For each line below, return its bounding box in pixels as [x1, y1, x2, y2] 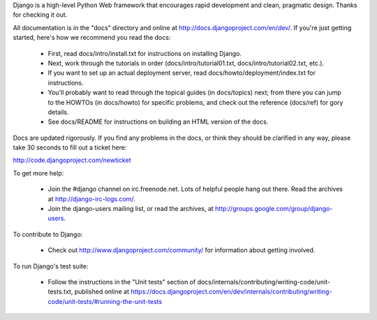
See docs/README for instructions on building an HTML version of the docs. [47, 117, 269, 126]
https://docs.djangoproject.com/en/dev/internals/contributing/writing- [130, 287, 332, 296]
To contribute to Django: [13, 230, 83, 238]
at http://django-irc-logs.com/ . [47, 194, 135, 203]
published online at [74, 287, 129, 296]
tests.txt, [47, 287, 73, 296]
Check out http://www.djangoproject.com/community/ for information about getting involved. [47, 246, 316, 254]
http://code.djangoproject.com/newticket [13, 156, 131, 164]
